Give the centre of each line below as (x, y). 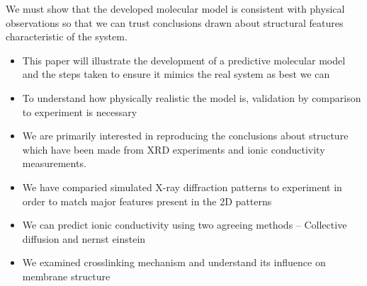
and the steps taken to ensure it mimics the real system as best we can (176, 74)
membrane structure (66, 276)
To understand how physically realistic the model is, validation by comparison (192, 97)
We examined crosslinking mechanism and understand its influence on (174, 262)
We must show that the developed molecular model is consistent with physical (175, 8)
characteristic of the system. (67, 36)
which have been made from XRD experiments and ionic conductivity (174, 149)
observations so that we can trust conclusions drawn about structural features (175, 22)
